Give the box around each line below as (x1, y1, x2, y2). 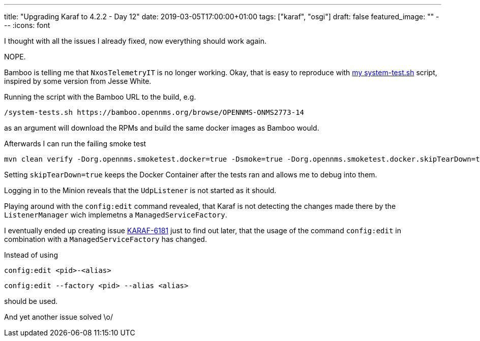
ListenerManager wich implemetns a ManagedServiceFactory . (4, 210, 227, 219)
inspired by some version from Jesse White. (4, 77, 152, 85)
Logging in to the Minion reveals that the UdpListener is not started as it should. (4, 186, 277, 195)
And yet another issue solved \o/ (4, 313, 113, 321)
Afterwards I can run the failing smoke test (4, 139, 146, 148)
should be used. (4, 297, 58, 305)
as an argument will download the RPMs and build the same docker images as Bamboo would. (4, 123, 319, 132)
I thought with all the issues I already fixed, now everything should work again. (4, 37, 266, 45)
